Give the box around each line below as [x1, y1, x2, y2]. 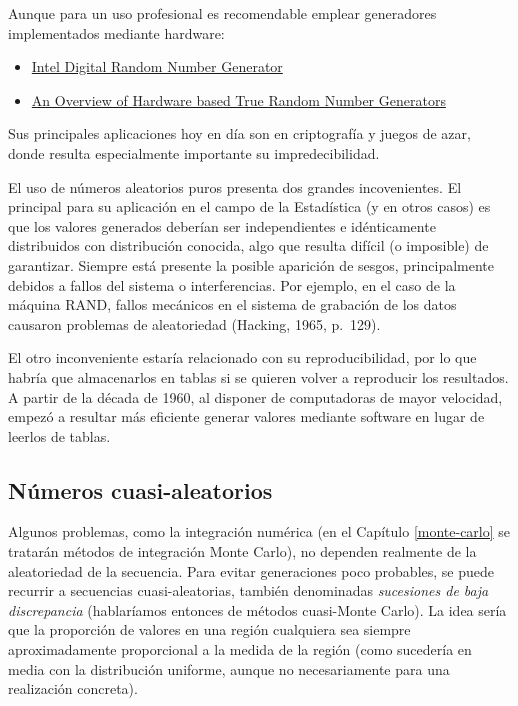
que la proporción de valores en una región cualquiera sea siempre [8, 619, 411, 640]
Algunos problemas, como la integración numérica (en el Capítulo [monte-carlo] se [8, 521, 511, 542]
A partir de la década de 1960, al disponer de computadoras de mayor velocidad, [8, 386, 503, 407]
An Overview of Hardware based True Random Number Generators [31, 89, 446, 110]
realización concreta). [8, 678, 138, 699]
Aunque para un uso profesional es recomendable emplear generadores [8, 3, 437, 23]
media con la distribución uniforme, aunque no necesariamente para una [8, 658, 450, 679]
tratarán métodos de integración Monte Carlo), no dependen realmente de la [8, 541, 477, 562]
